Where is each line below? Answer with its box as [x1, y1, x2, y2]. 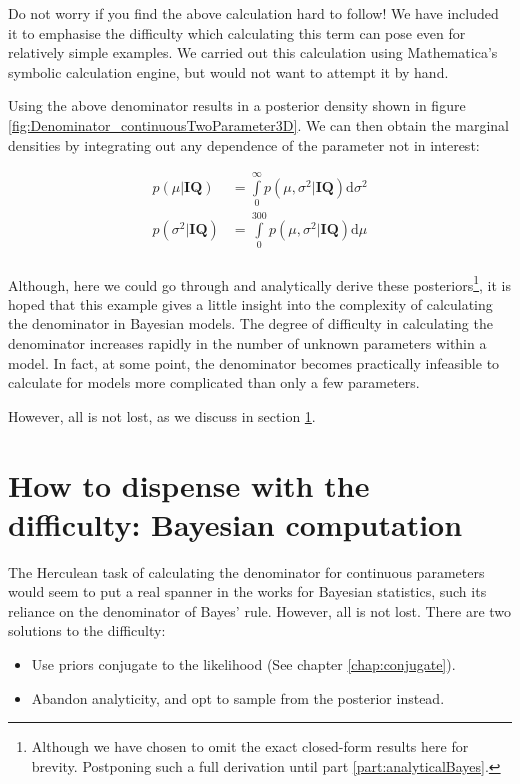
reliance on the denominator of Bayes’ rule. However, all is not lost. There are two [8, 600, 512, 621]
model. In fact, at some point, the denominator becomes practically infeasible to [8, 352, 500, 373]
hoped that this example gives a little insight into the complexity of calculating [8, 293, 493, 314]
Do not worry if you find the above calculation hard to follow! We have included [8, 3, 499, 23]
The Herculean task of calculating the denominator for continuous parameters [8, 561, 485, 582]
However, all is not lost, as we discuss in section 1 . [8, 405, 316, 426]
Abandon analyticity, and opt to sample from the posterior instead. [31, 687, 445, 708]
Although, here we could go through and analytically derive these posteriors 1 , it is [8, 271, 511, 295]
